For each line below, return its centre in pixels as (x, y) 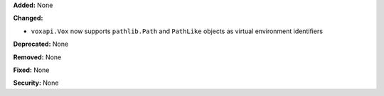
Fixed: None (31, 70)
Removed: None (37, 57)
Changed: (28, 18)
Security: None (36, 83)
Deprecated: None (41, 44)
